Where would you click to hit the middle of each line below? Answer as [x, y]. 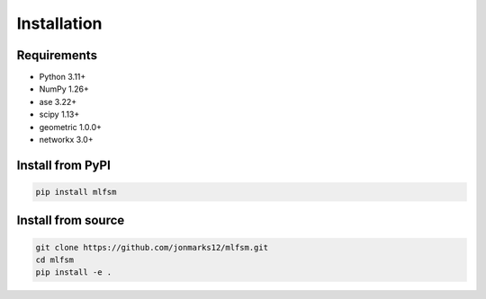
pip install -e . [74, 273]
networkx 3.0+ [66, 140]
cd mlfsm [55, 260]
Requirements [57, 55]
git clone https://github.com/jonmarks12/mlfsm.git [152, 247]
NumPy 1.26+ [64, 89]
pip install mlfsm [76, 192]
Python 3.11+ [63, 77]
